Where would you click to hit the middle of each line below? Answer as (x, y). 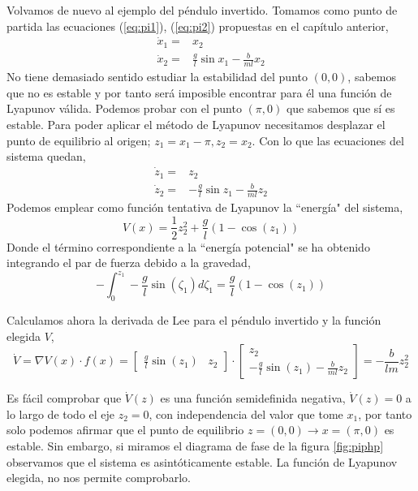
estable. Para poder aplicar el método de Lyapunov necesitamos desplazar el (196, 125)
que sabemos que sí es (340, 108)
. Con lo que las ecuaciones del (328, 140)
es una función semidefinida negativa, (253, 398)
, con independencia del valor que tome (246, 413)
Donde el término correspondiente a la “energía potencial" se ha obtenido (188, 246)
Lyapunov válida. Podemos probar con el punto (124, 108)
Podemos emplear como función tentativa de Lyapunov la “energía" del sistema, (205, 207)
